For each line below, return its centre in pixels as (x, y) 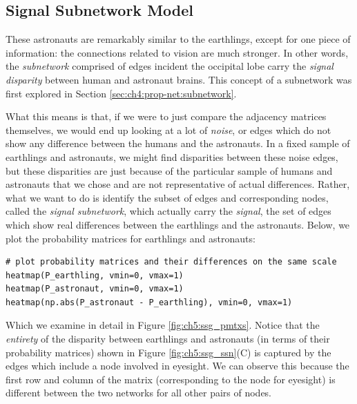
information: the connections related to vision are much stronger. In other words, (177, 52)
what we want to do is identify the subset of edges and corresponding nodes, (167, 197)
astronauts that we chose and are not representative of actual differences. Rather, (178, 184)
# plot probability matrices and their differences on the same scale (171, 262)
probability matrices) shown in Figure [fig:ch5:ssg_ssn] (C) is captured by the (168, 352)
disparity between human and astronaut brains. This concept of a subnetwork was (179, 79)
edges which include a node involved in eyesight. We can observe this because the (177, 366)
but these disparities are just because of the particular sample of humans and (169, 170)
